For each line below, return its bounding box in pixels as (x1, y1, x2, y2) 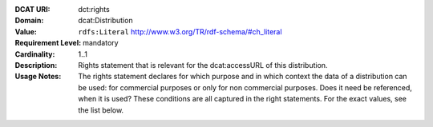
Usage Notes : (14, 72, 62, 81)
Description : (14, 60, 58, 69)
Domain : (14, 16, 44, 26)
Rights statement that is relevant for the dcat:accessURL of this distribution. (78, 60, 328, 69)
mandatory (83, 38, 119, 48)
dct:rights (78, 5, 110, 14)
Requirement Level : (14, 38, 82, 48)
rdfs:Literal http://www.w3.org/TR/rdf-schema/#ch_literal (78, 26, 282, 36)
